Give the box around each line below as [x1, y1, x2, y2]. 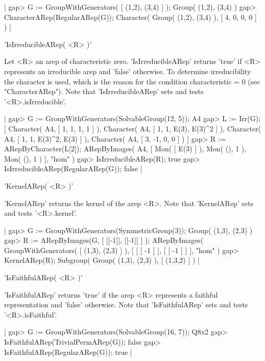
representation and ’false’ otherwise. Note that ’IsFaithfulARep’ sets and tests [4, 299, 248, 310]
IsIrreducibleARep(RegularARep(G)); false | [4, 163, 142, 174]
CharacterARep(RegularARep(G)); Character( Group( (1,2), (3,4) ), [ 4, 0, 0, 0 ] [4, 11, 257, 22]
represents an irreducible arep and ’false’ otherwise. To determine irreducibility [4, 65, 251, 76]
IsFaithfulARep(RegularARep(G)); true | [4, 346, 132, 357]
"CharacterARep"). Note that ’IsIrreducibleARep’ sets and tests [4, 86, 204, 97]
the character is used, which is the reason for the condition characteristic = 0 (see [4, 76, 260, 86]
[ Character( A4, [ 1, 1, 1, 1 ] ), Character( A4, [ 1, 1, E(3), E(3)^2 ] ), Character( [4, 123, 261, 133]
